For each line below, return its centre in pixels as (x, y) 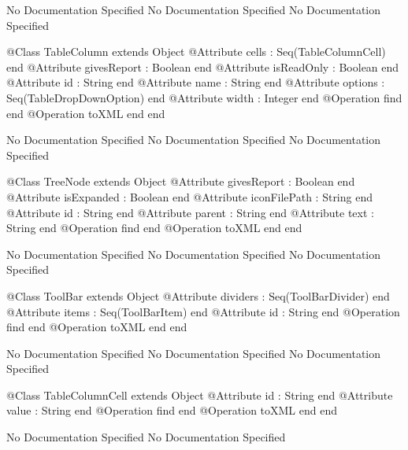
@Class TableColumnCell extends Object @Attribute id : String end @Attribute (200, 395)
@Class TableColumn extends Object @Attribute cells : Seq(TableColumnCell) (196, 52)
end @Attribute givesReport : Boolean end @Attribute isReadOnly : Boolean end (203, 66)
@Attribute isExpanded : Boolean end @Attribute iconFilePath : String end (189, 196)
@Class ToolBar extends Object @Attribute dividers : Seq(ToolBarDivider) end (198, 295)
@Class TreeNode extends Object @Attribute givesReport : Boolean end (181, 181)
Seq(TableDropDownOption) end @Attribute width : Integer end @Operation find (204, 97)
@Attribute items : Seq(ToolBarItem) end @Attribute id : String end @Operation (203, 311)
